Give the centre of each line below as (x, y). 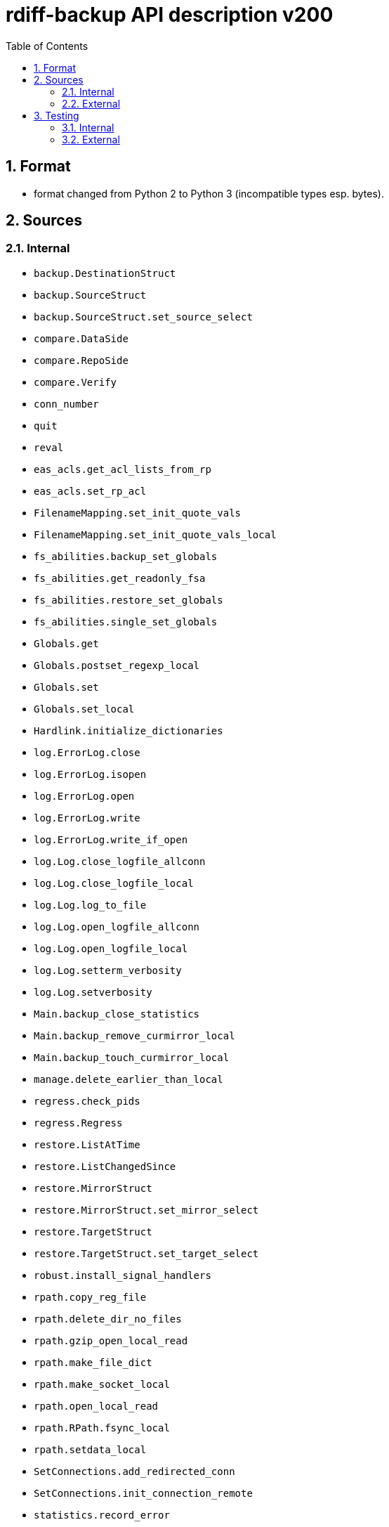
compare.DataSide (81, 338)
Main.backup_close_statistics (117, 1014)
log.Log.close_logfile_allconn (120, 861)
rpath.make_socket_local (102, 1384)
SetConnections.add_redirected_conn (134, 1471)
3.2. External (91, 139)
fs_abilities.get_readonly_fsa (120, 578)
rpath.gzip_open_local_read (111, 1340)
